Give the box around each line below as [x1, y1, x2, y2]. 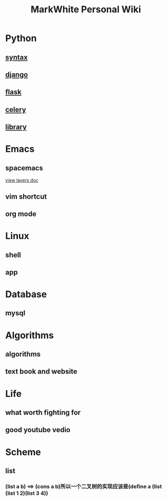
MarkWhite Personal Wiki [30, 4, 141, 15]
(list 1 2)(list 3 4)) [5, 489, 49, 496]
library [5, 123, 27, 131]
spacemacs [5, 163, 43, 172]
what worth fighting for [5, 408, 81, 417]
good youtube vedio [5, 426, 70, 434]
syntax [5, 53, 28, 62]
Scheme [5, 446, 41, 458]
